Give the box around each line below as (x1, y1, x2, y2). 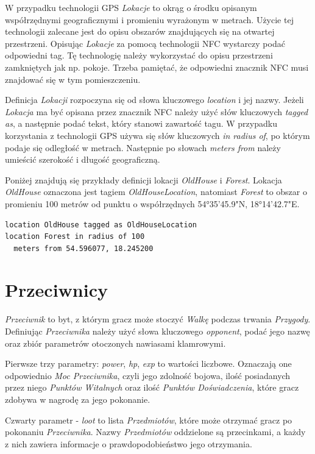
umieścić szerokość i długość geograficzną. (5, 153, 160, 166)
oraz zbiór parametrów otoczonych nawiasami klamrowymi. (5, 336, 226, 349)
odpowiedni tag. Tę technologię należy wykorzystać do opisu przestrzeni (5, 49, 273, 62)
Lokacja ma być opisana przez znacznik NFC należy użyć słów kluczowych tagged (5, 105, 308, 118)
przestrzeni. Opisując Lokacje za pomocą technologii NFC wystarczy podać (5, 37, 285, 49)
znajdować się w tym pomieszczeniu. (5, 73, 141, 85)
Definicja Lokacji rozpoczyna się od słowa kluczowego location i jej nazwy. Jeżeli (5, 93, 304, 106)
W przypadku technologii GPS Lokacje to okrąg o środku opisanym (5, 1, 257, 13)
